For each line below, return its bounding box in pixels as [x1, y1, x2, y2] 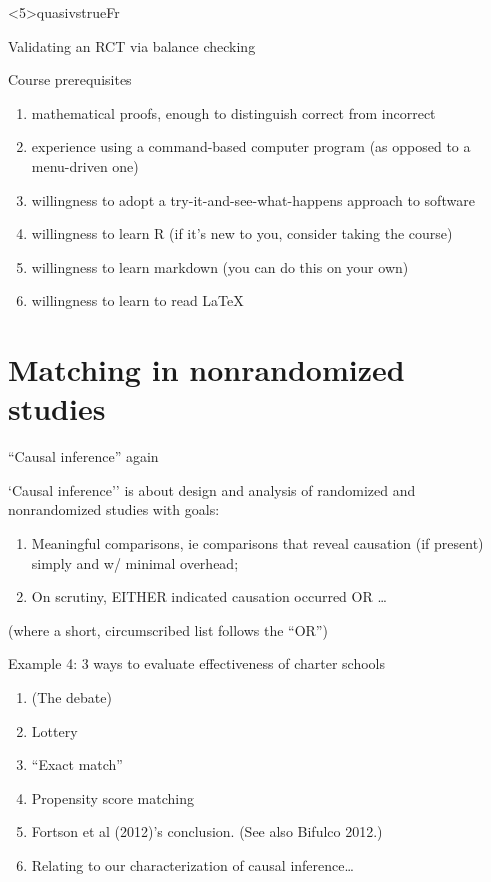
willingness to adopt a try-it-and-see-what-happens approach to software [31, 189, 475, 210]
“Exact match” [31, 754, 123, 775]
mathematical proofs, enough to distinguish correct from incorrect [31, 102, 436, 123]
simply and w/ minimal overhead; [31, 552, 239, 573]
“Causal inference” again [8, 446, 159, 467]
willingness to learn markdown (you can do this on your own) [31, 256, 409, 277]
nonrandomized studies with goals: [8, 499, 220, 520]
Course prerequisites [8, 69, 132, 90]
